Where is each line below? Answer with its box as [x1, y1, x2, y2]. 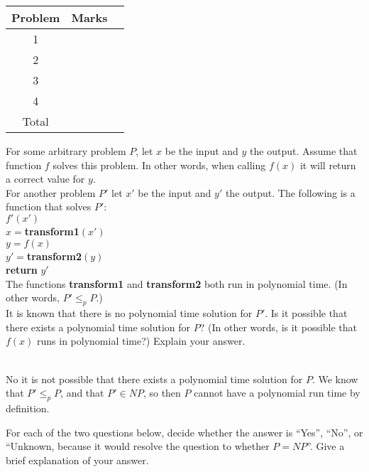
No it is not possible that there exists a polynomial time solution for [6, 371, 303, 386]
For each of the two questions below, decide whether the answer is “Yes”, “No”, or [6, 424, 363, 439]
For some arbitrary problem [6, 144, 126, 158]
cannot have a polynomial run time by [194, 385, 360, 400]
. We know [312, 371, 358, 386]
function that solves [6, 199, 92, 214]
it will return [299, 157, 356, 172]
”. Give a [307, 439, 345, 454]
